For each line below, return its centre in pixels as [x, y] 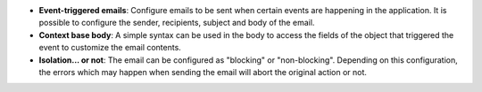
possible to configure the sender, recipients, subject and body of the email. [177, 23]
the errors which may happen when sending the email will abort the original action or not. [203, 72]
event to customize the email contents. [110, 48]
